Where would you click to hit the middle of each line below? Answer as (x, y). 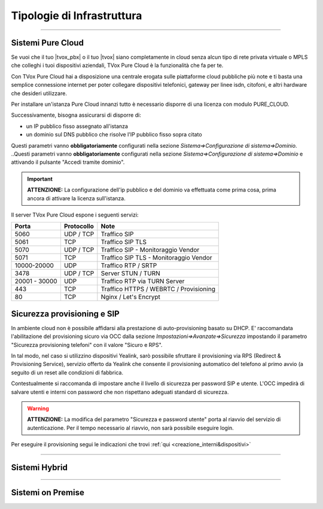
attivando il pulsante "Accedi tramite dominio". (68, 162)
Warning (38, 408)
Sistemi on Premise (48, 493)
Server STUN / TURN (131, 273)
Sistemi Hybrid (39, 467)
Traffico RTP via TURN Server (143, 281)
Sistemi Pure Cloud (47, 43)
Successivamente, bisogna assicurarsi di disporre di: (76, 115)
